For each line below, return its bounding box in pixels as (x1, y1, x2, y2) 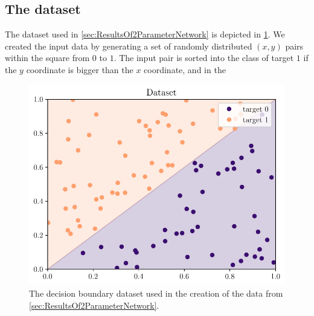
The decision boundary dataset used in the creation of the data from (29, 287, 283, 300)
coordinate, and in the (144, 63, 226, 76)
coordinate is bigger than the (26, 63, 133, 76)
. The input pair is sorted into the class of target (114, 51, 294, 64)
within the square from (5, 51, 90, 64)
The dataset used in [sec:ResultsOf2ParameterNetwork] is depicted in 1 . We (5, 28, 285, 40)
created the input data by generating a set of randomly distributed (5, 39, 252, 52)
